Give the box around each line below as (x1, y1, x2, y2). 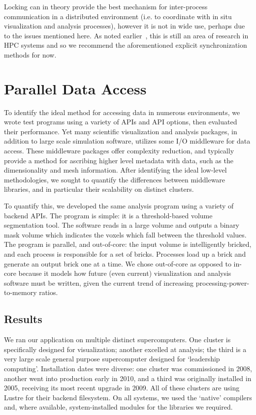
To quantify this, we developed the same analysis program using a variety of (4, 201, 234, 211)
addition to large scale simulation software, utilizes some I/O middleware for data (4, 136, 251, 146)
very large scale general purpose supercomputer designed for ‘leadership (4, 354, 220, 364)
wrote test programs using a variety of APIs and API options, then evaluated (4, 117, 237, 127)
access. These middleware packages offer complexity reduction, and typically (4, 146, 234, 156)
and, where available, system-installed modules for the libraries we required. (4, 402, 233, 412)
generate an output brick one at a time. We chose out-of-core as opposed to (4, 258, 231, 268)
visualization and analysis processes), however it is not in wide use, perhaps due (4, 21, 245, 31)
